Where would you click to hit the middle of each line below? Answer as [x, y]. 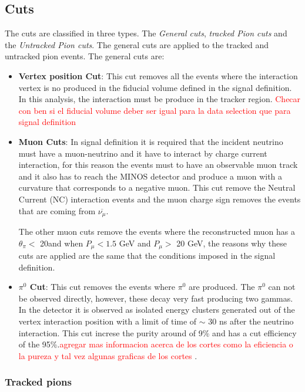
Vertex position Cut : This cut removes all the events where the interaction [158, 75]
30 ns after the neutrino [251, 321]
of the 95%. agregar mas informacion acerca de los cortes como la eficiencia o [156, 344]
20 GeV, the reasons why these [232, 243]
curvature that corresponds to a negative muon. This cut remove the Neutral [157, 187]
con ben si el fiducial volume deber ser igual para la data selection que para [155, 110]
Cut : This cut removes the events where [103, 287]
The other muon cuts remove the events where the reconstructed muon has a [157, 231]
